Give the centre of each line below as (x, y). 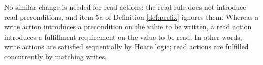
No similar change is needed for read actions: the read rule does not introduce (125, 7)
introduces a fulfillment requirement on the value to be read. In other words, (123, 36)
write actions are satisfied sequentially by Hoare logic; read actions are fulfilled (126, 46)
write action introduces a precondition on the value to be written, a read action (128, 27)
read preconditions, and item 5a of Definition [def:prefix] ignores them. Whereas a (131, 17)
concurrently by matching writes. (56, 56)
